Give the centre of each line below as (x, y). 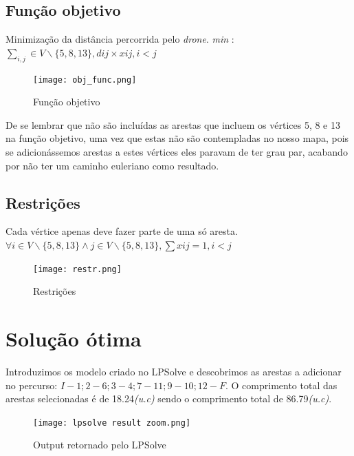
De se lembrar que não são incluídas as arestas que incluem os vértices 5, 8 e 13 (173, 124)
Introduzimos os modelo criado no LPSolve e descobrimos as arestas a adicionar (174, 371)
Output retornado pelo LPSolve (100, 445)
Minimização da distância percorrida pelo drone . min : (120, 39)
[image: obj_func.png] (85, 80)
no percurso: (32, 385)
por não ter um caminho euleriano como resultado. (112, 165)
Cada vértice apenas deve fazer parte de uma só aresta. (122, 231)
